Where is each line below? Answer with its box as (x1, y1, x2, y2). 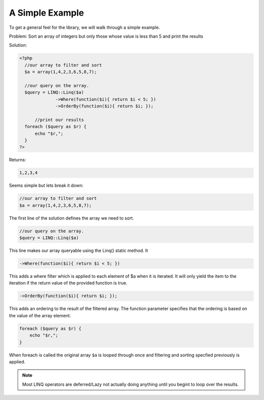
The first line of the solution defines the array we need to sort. (9, 215, 134, 221)
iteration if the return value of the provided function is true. (9, 280, 128, 286)
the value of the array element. (9, 312, 71, 318)
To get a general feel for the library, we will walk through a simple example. (9, 24, 160, 30)
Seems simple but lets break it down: (9, 182, 84, 188)
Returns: (9, 157, 26, 163)
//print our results (35, 117, 84, 122)
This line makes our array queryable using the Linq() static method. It (9, 247, 149, 254)
